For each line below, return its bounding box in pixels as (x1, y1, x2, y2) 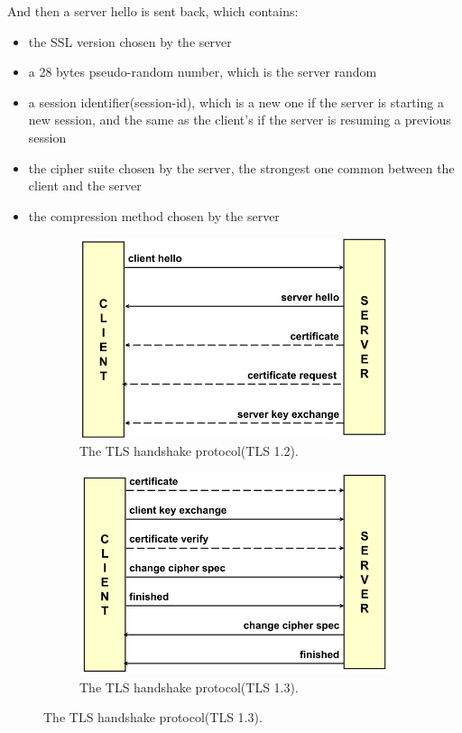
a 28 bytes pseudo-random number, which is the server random (28, 62, 377, 81)
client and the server (28, 176, 142, 195)
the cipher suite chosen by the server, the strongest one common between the (28, 158, 455, 177)
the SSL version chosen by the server (28, 32, 232, 51)
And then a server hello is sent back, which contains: (7, 2, 299, 20)
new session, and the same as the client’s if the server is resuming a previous (28, 110, 451, 129)
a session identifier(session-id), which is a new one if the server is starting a (28, 92, 444, 111)
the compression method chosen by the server (28, 206, 280, 225)
